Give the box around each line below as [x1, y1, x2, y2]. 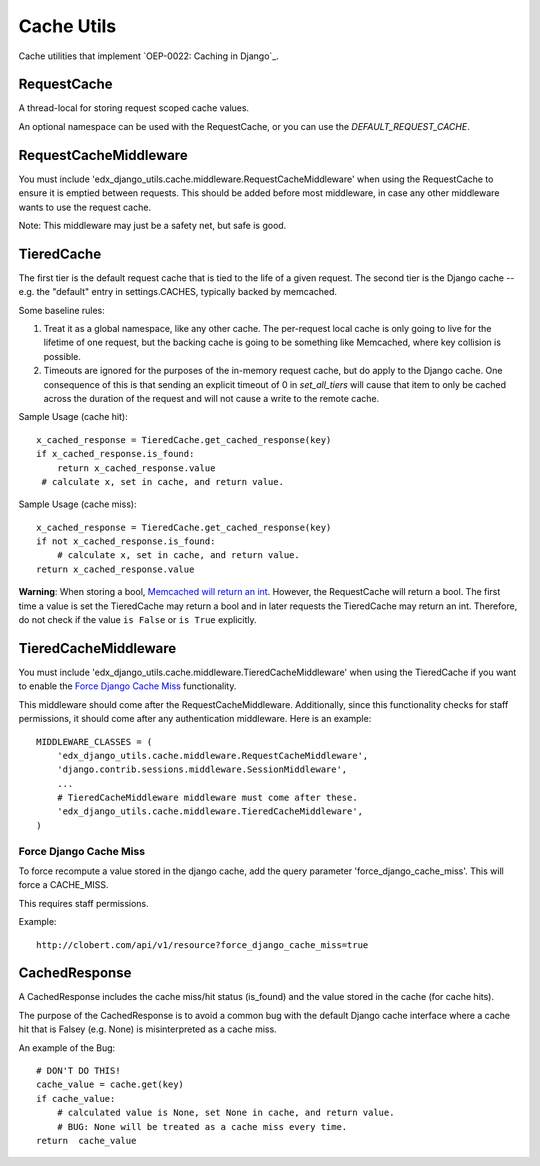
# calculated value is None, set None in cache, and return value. [56, 1107, 395, 1119]
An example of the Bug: [18, 1041, 116, 1054]
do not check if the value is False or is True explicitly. [18, 614, 257, 626]
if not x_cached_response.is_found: [36, 536, 216, 547]
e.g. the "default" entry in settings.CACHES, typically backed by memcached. [18, 286, 338, 298]
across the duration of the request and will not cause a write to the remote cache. [43, 392, 380, 404]
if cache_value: [36, 1093, 116, 1104]
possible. [43, 350, 82, 362]
